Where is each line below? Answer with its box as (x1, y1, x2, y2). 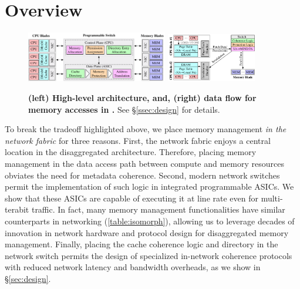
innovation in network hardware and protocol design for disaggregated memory (5, 226, 289, 238)
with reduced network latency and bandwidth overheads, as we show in (5, 261, 261, 273)
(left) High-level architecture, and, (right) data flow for (28, 92, 257, 104)
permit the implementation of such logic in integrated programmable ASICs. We (5, 180, 294, 193)
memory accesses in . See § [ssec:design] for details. (28, 103, 220, 115)
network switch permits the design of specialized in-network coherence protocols (5, 249, 292, 261)
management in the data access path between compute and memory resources (5, 157, 284, 170)
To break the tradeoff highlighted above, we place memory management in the (5, 123, 286, 135)
